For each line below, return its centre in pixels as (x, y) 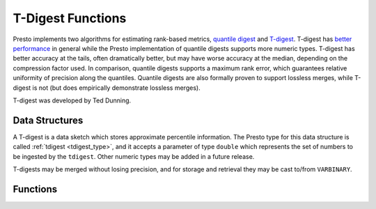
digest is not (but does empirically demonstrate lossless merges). (107, 88)
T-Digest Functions (70, 18)
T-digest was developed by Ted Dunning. (72, 100)
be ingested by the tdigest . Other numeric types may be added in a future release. (134, 156)
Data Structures (48, 120)
